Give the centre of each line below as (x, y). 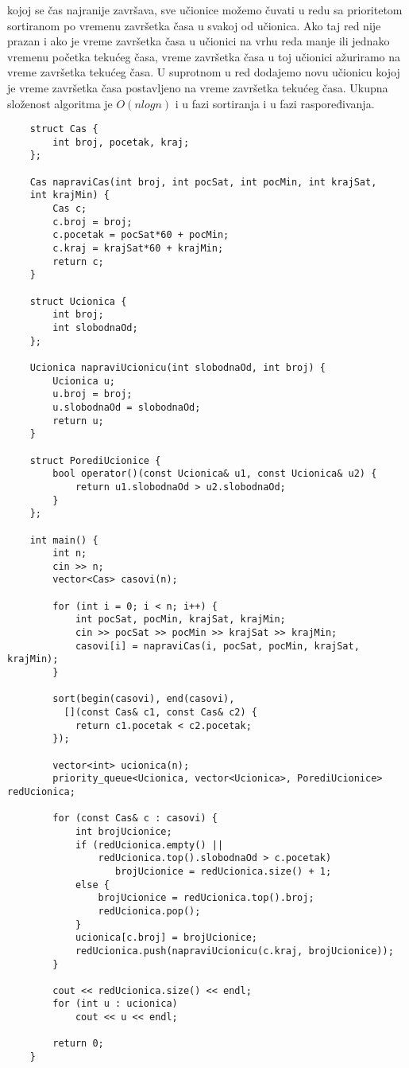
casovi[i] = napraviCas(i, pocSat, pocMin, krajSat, (217, 646)
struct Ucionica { (78, 301)
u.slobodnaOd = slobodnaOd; (127, 407)
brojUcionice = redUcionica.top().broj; (206, 898)
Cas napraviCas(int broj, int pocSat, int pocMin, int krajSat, (203, 182)
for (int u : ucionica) (115, 1004)
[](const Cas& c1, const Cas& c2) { (160, 713)
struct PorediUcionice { (95, 460)
